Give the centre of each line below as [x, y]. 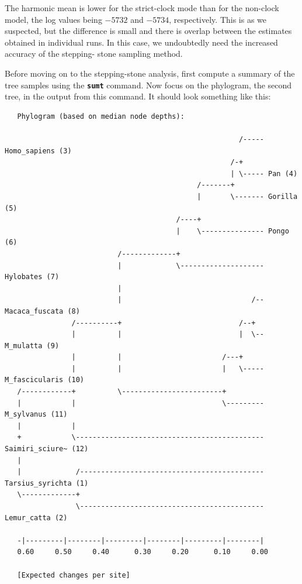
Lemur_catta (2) [36, 518]
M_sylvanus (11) [36, 415]
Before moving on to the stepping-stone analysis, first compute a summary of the [150, 73]
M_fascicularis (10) [45, 380]
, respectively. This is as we [218, 19]
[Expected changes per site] [74, 575]
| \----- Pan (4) [264, 174]
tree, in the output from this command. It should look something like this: [138, 96]
